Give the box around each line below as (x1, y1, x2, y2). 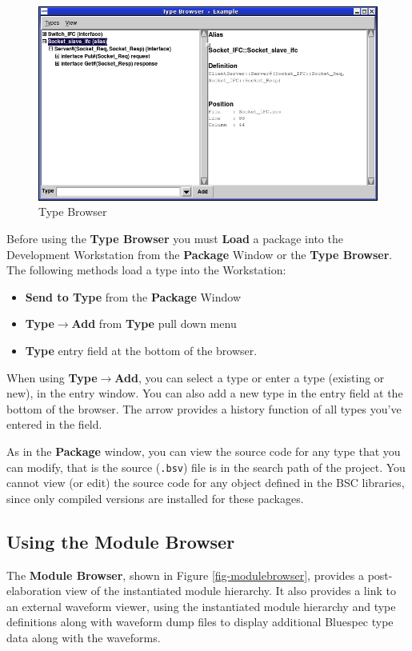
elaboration (6, 582, 62, 599)
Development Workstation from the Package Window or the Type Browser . (6, 246, 393, 262)
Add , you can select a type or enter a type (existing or (114, 369, 385, 385)
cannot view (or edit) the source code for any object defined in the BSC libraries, (6, 474, 405, 491)
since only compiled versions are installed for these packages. (6, 489, 304, 506)
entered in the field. (6, 416, 102, 433)
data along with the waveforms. (6, 629, 161, 646)
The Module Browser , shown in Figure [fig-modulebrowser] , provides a (6, 566, 364, 583)
